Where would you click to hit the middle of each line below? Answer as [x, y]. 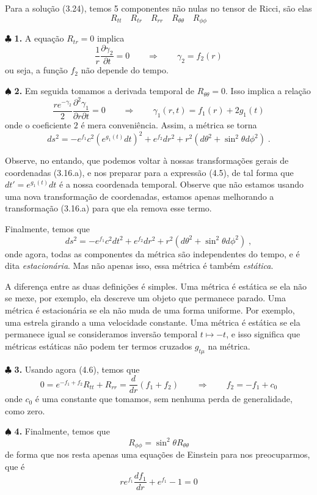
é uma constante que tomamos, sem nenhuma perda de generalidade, [164, 399]
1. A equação [39, 38]
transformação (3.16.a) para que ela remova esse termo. [108, 208]
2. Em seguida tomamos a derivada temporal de [104, 91]
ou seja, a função [36, 70]
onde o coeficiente [38, 124]
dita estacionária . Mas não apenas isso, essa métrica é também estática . [139, 266]
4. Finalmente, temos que [62, 431]
